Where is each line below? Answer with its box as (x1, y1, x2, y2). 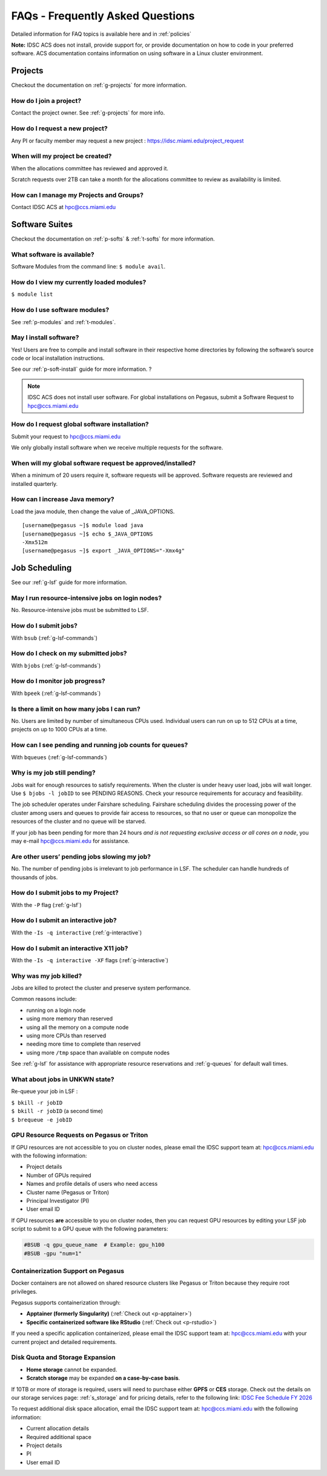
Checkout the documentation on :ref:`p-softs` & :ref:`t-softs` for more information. (11, 235, 215, 242)
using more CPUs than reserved (26, 1032, 107, 1039)
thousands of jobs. (11, 873, 58, 881)
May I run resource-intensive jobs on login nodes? (11, 594, 162, 602)
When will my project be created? (11, 152, 112, 161)
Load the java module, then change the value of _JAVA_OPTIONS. (11, 508, 175, 515)
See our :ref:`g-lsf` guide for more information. (11, 579, 127, 586)
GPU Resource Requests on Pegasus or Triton (11, 1131, 148, 1139)
